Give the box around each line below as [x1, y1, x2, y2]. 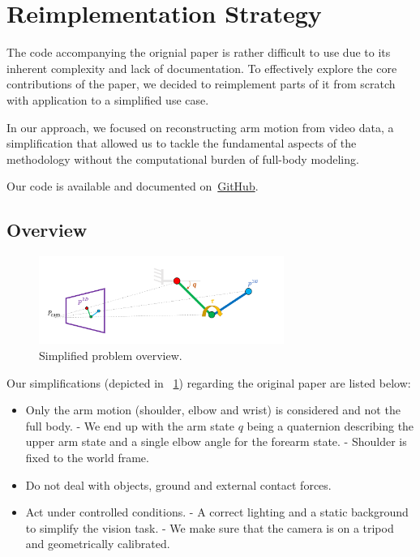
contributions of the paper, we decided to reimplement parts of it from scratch [6, 75, 396, 92]
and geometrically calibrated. [25, 535, 170, 552]
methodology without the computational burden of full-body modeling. [6, 150, 359, 167]
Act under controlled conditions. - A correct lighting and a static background [25, 503, 409, 521]
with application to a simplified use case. [6, 91, 209, 108]
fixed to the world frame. [25, 449, 149, 465]
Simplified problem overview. [39, 347, 182, 364]
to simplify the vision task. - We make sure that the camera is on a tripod [25, 519, 394, 536]
